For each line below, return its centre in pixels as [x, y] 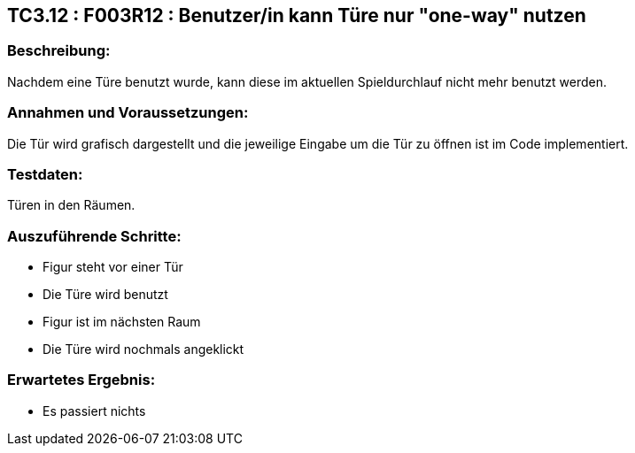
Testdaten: [45, 174]
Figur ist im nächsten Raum [122, 322]
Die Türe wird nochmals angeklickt [143, 349]
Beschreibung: [59, 51]
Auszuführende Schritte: [94, 236]
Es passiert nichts [94, 411]
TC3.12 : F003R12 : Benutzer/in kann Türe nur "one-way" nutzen [297, 15]
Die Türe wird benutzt [105, 295]
